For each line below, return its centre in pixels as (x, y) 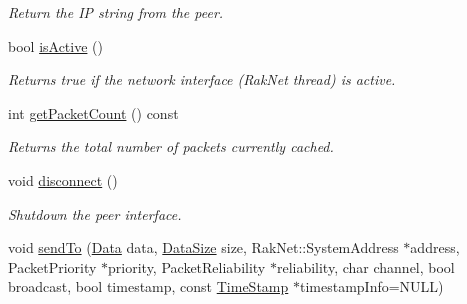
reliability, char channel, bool (365, 266)
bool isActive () (55, 45)
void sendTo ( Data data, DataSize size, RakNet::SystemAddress (203, 247)
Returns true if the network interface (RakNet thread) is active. (202, 79)
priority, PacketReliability (187, 266)
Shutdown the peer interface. (95, 213)
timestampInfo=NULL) (371, 286)
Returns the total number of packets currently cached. (171, 146)
